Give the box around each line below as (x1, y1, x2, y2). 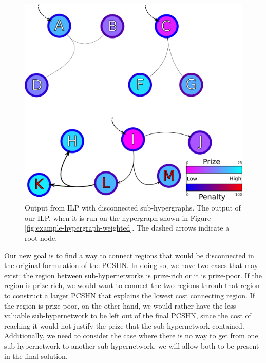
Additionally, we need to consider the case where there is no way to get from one (4, 330, 258, 341)
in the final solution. (4, 350, 68, 361)
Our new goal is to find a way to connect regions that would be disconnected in (4, 250, 254, 260)
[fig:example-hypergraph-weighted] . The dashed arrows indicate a (25, 222, 230, 233)
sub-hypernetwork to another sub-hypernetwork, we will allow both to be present (4, 340, 259, 351)
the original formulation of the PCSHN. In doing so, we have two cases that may (4, 260, 258, 271)
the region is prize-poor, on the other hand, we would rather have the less (4, 300, 236, 311)
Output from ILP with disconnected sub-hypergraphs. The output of (25, 202, 241, 213)
